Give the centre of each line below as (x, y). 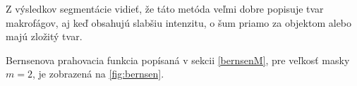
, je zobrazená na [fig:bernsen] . (98, 74)
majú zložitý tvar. (44, 36)
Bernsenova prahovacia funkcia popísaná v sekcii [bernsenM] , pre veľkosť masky (178, 60)
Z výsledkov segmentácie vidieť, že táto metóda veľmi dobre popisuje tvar (165, 8)
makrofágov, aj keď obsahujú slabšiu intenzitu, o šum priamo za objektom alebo (179, 22)
